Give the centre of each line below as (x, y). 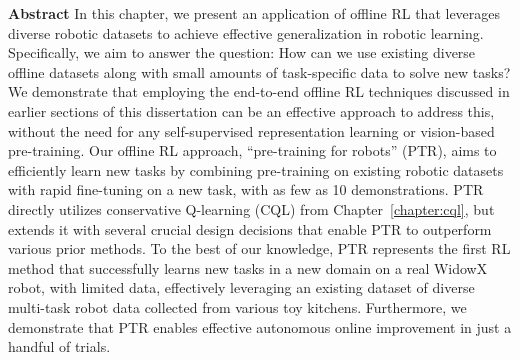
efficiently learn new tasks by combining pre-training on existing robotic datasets (256, 169)
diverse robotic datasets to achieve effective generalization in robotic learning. (246, 32)
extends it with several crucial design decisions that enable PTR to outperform (250, 228)
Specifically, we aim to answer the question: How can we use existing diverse (242, 52)
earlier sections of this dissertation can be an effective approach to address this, (251, 110)
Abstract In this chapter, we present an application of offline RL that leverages (254, 13)
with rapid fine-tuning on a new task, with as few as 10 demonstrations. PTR (246, 189)
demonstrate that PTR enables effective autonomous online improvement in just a (260, 326)
